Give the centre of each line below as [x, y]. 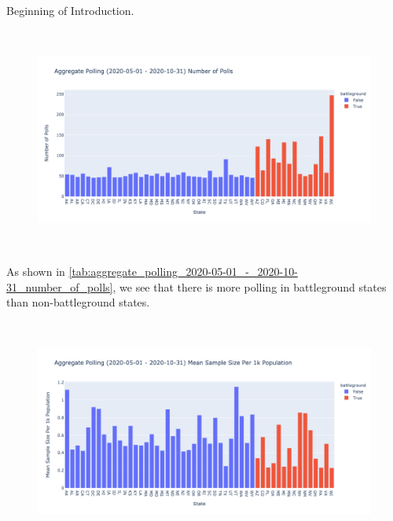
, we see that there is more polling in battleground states [250, 286]
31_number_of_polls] [60, 286]
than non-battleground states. [78, 302]
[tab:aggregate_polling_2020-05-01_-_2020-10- [183, 272]
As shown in [36, 272]
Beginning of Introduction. [70, 10]
